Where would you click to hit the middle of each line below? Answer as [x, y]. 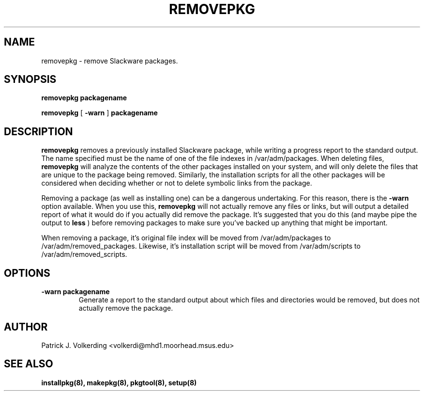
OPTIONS [27, 273]
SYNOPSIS [30, 79]
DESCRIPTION [38, 131]
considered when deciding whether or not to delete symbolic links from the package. [177, 183]
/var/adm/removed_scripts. [84, 254]
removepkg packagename [84, 98]
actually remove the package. [126, 308]
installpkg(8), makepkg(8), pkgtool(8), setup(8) [119, 382]
